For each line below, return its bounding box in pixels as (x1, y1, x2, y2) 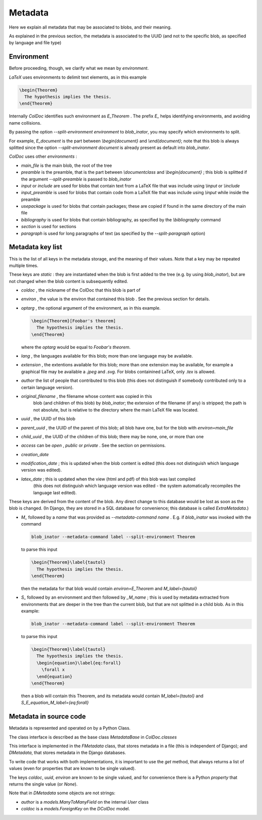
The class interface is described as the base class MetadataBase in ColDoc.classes (9, 734, 177, 740)
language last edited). (33, 490, 77, 495)
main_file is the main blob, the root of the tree (21, 163, 112, 168)
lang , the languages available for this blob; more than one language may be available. (21, 353, 194, 359)
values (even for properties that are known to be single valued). (9, 766, 136, 771)
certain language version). (21, 384, 74, 390)
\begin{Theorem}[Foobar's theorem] (31, 318, 116, 324)
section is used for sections (21, 224, 77, 230)
